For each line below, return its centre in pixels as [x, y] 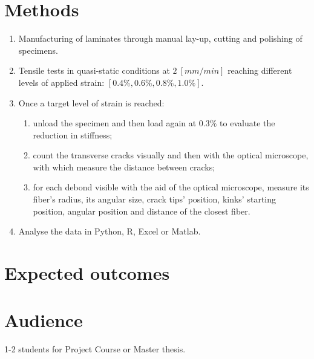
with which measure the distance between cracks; [124, 167]
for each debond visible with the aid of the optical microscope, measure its [171, 187]
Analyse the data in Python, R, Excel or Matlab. [110, 231]
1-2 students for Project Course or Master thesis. [95, 349]
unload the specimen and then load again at [115, 123]
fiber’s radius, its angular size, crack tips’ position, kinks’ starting [155, 199]
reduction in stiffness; [73, 134]
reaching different [260, 70]
